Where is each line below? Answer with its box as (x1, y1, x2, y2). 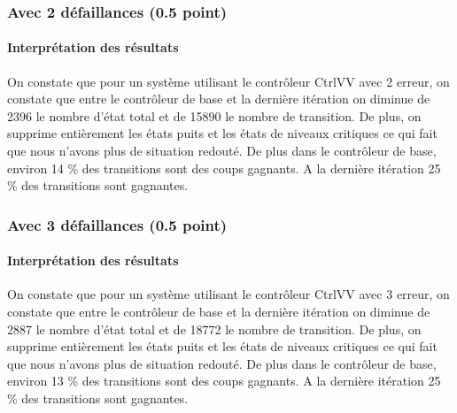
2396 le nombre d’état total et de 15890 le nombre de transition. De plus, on (7, 106, 422, 125)
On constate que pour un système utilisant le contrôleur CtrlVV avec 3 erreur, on (7, 285, 450, 303)
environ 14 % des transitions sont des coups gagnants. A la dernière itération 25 (7, 158, 441, 177)
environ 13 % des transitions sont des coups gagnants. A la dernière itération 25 (7, 371, 441, 390)
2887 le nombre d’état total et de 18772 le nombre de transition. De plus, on (7, 319, 422, 338)
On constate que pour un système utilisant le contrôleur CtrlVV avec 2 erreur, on (7, 72, 450, 90)
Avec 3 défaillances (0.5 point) (7, 213, 228, 235)
